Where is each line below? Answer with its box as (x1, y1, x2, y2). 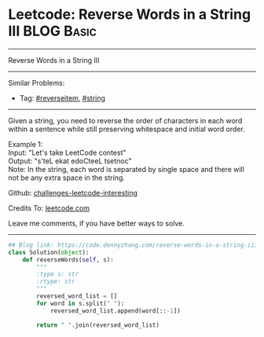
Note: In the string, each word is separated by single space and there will (8, 164, 245, 174)
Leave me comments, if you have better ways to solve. (8, 218, 185, 228)
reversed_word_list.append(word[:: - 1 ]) (49, 306, 181, 315)
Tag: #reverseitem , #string (19, 93, 106, 103)
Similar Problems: (8, 78, 65, 87)
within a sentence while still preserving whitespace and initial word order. (8, 124, 245, 134)
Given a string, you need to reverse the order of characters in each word (8, 115, 243, 125)
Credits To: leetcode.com (8, 203, 90, 213)
